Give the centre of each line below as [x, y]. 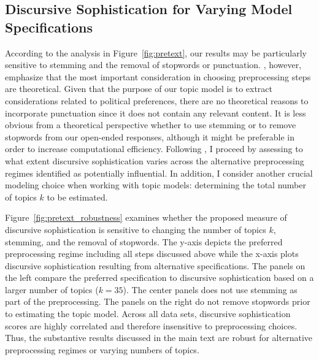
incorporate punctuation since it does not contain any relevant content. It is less [156, 113]
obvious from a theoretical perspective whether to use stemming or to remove [151, 125]
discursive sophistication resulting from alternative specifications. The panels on [155, 265]
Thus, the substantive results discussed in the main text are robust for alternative [159, 338]
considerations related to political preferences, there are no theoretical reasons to [157, 100]
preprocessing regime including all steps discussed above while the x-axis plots [152, 254]
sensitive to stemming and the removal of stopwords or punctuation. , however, [153, 65]
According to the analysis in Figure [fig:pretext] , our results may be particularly [156, 52]
